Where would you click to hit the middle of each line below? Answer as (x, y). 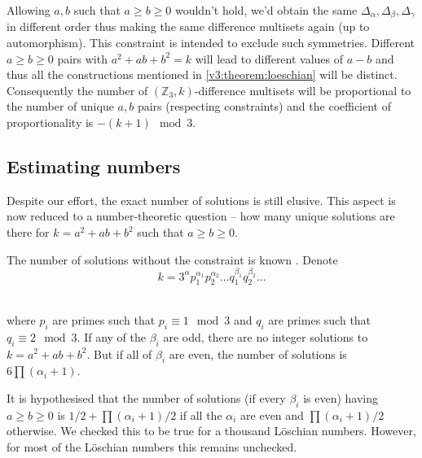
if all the (201, 414)
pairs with (82, 58)
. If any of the (111, 336)
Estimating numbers (94, 166)
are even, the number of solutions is (258, 353)
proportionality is (50, 122)
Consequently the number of (77, 90)
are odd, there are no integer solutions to (266, 336)
